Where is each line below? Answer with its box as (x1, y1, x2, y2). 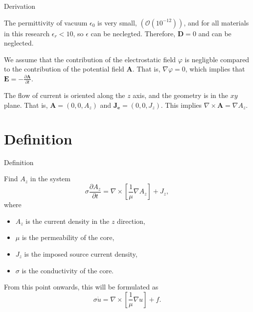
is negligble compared (184, 54, 250, 64)
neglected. (4, 38, 34, 48)
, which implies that (185, 64, 245, 74)
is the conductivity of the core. (22, 265, 114, 275)
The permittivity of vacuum (4, 17, 88, 27)
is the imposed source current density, (24, 249, 138, 259)
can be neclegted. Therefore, (91, 28, 176, 38)
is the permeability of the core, (22, 232, 115, 242)
